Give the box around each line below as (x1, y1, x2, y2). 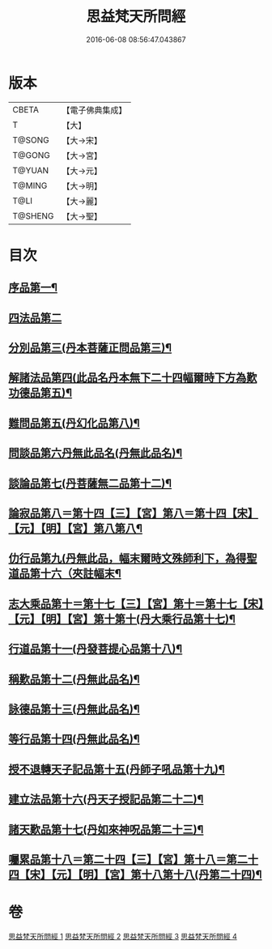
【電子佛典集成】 (62, 104, 127, 116)
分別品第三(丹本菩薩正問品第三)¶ (8, 341, 172, 355)
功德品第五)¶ (8, 386, 73, 400)
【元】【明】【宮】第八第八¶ (8, 521, 143, 535)
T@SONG (12, 134, 50, 146)
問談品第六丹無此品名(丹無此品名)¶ (8, 446, 183, 460)
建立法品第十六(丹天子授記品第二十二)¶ (8, 793, 204, 806)
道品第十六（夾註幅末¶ (8, 567, 121, 581)
